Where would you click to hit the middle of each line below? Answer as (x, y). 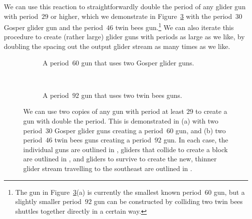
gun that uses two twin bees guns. (132, 95)
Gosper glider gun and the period (54, 27)
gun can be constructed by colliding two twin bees (168, 201)
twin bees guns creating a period (103, 140)
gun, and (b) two (201, 130)
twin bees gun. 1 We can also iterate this (175, 26)
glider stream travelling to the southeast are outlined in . (108, 168)
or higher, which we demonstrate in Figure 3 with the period (141, 16)
